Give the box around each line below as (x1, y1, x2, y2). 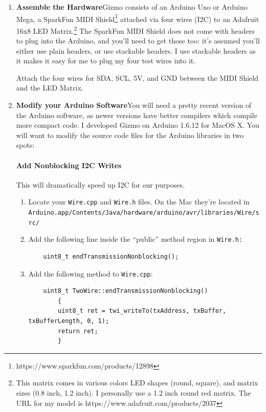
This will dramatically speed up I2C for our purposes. (16, 179, 185, 190)
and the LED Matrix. (16, 82, 83, 93)
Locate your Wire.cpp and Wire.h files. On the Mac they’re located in (28, 196, 250, 207)
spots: (16, 140, 35, 150)
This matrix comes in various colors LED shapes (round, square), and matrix (16, 377, 258, 388)
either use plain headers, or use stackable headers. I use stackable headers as (16, 45, 256, 56)
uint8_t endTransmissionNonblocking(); (43, 253, 179, 261)
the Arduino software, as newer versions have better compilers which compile (16, 109, 257, 120)
